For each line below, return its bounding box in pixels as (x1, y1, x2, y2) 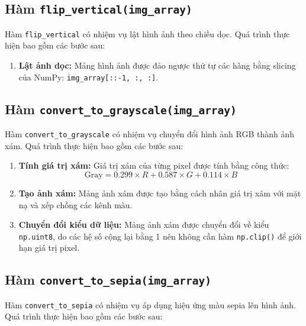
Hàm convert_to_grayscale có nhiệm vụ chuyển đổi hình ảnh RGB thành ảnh (5, 128, 295, 140)
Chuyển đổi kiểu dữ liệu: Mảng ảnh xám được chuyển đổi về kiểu (18, 218, 269, 231)
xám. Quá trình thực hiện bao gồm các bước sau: (5, 139, 183, 151)
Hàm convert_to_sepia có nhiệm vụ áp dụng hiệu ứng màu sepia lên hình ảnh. (5, 298, 296, 311)
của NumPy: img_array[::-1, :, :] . (18, 70, 159, 83)
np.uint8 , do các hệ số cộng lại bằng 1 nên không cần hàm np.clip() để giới (18, 230, 302, 242)
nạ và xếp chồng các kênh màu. (18, 198, 133, 211)
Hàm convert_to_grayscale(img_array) (5, 99, 237, 118)
